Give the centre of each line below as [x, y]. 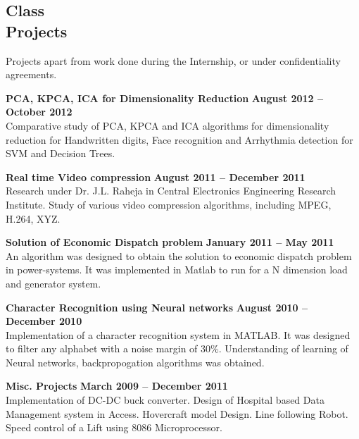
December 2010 [44, 321]
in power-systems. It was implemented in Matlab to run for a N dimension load [177, 270]
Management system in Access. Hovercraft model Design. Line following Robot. [177, 413]
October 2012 [39, 112]
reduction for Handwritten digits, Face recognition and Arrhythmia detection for [179, 139]
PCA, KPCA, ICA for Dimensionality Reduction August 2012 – [165, 98]
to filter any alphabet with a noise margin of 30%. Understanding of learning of [177, 348]
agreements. [31, 74]
